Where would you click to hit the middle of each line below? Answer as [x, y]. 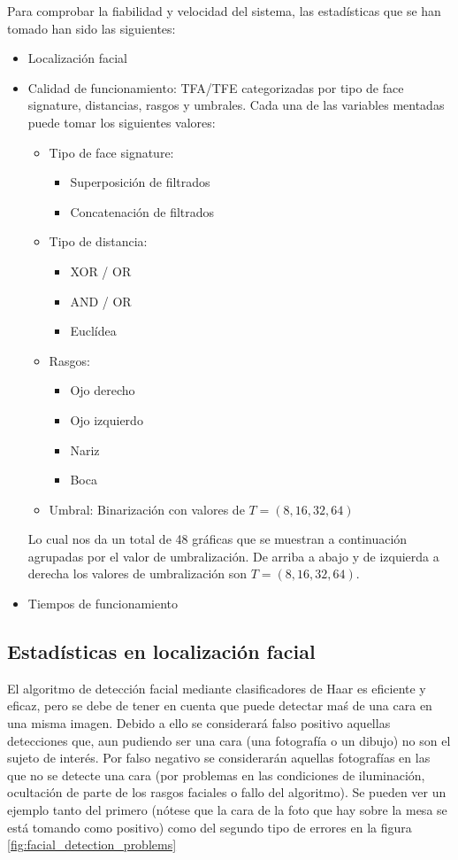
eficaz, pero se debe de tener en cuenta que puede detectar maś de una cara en [220, 705]
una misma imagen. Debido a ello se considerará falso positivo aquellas [199, 723]
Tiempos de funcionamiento [103, 604]
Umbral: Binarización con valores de [147, 509]
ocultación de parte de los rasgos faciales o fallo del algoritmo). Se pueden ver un [227, 792]
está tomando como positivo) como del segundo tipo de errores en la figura [210, 827]
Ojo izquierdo [107, 419]
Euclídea [93, 331]
